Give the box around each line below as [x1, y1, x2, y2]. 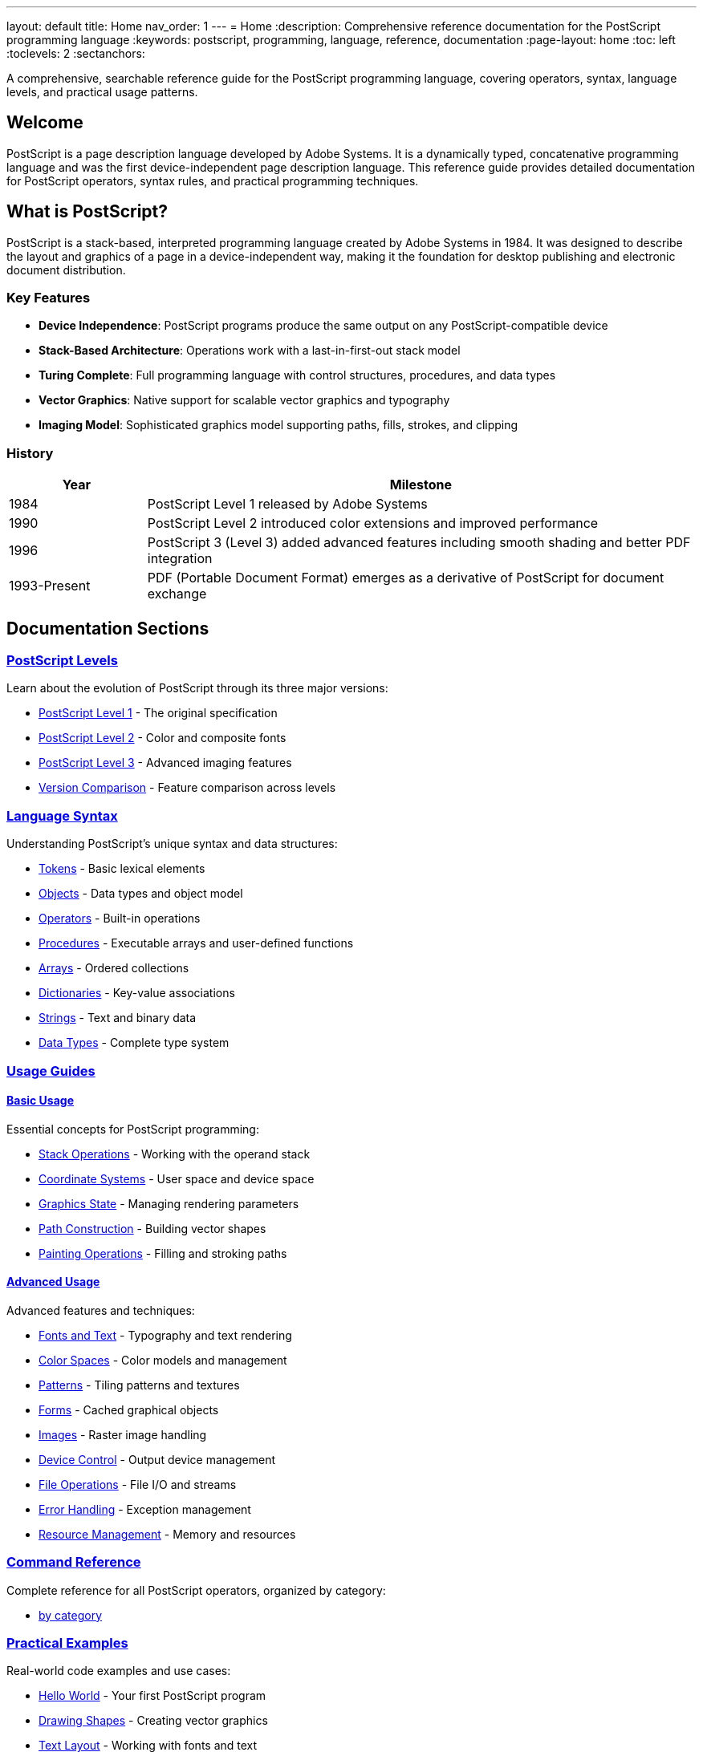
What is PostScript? [6, 201, 169, 222]
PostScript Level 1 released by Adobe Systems [147, 496, 428, 513]
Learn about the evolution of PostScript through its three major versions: [6, 681, 388, 696]
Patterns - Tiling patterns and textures [39, 1377, 240, 1392]
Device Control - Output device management [39, 1452, 276, 1466]
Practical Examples [6, 1635, 128, 1652]
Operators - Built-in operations [39, 911, 201, 926]
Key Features [6, 290, 91, 306]
